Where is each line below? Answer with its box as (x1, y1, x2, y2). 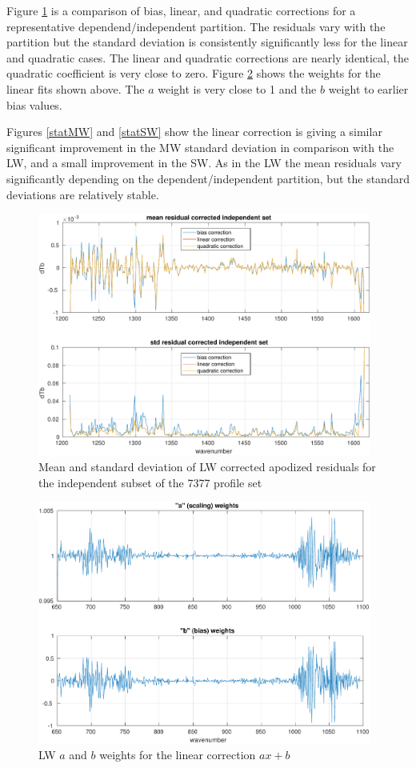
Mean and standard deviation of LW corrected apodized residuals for (38, 458, 376, 475)
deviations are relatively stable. (6, 186, 159, 202)
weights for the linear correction (99, 746, 256, 763)
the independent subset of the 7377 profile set (38, 474, 262, 490)
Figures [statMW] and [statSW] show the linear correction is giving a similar (6, 123, 382, 140)
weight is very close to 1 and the (158, 80, 317, 97)
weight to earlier (328, 80, 409, 97)
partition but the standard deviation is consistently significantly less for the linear (6, 34, 408, 50)
